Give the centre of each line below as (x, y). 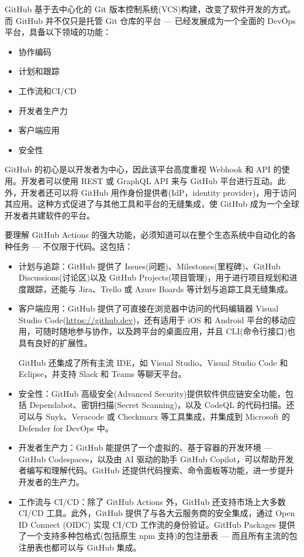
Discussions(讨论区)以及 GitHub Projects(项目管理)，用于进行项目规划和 (154, 277)
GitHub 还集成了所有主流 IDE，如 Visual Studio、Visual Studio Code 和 (153, 362)
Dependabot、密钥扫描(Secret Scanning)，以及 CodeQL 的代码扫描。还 (162, 405)
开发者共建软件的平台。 (50, 215)
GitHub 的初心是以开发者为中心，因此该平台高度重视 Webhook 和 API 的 (143, 169)
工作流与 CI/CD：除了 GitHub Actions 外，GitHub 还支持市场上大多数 (152, 501)
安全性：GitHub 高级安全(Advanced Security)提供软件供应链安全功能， (152, 393)
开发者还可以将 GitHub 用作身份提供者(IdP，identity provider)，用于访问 (159, 192)
